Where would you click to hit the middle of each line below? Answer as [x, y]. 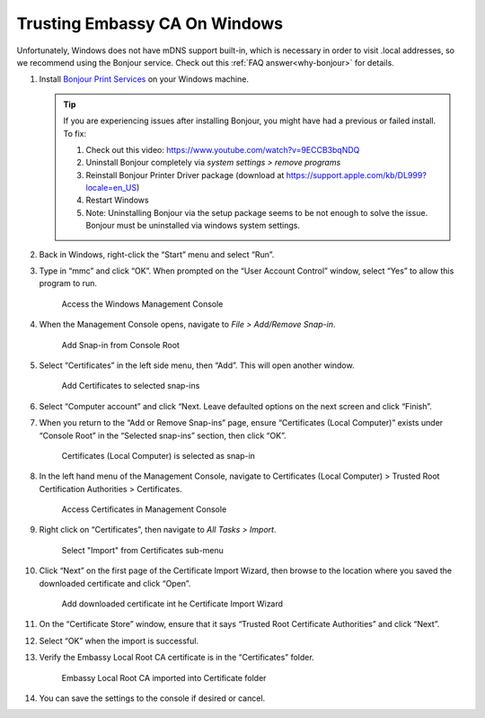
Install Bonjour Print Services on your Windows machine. [144, 79]
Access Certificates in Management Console [144, 509]
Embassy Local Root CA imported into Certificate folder [164, 678]
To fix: [75, 133]
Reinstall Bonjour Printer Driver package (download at [185, 175]
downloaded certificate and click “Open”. [115, 583]
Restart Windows [117, 200]
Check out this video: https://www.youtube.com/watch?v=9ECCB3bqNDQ [223, 149]
